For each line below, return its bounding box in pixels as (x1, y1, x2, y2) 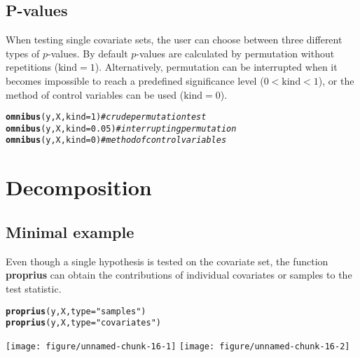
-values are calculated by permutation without (136, 45, 335, 60)
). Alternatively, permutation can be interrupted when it (95, 59, 338, 74)
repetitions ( (6, 59, 59, 74)
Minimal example (6, 220, 134, 242)
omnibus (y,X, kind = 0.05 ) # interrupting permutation (6, 123, 237, 134)
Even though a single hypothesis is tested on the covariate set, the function (6, 253, 328, 268)
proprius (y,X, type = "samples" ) (6, 306, 146, 316)
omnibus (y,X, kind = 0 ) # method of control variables (6, 135, 227, 146)
